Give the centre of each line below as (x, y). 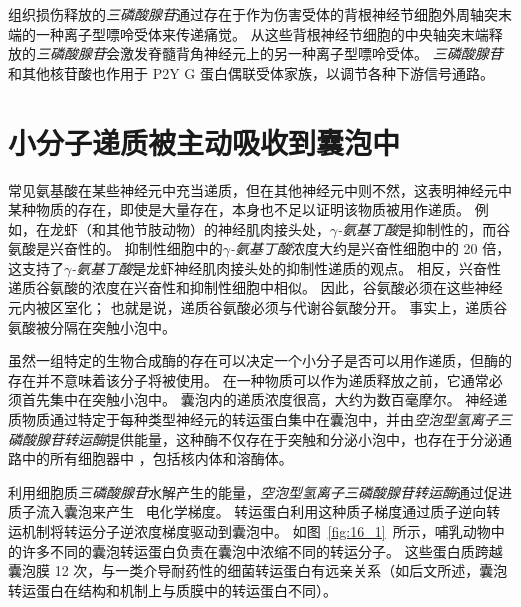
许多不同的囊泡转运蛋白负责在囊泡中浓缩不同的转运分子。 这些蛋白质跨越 (262, 550)
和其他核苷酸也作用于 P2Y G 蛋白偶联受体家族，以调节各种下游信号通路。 (251, 72)
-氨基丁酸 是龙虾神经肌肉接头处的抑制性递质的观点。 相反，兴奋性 (286, 267)
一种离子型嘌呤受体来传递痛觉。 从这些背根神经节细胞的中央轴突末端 (262, 33)
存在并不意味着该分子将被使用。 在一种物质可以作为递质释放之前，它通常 (248, 379)
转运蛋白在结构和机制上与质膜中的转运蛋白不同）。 (172, 589)
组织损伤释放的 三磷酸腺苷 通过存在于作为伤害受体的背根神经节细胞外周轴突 (253, 14)
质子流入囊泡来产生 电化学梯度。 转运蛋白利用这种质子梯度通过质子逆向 (247, 511)
